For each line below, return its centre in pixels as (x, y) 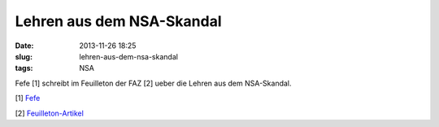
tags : (24, 68)
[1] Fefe (28, 99)
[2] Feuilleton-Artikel (50, 113)
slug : (24, 56)
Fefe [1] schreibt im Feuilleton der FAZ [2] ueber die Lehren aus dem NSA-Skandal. (153, 83)
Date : (24, 46)
